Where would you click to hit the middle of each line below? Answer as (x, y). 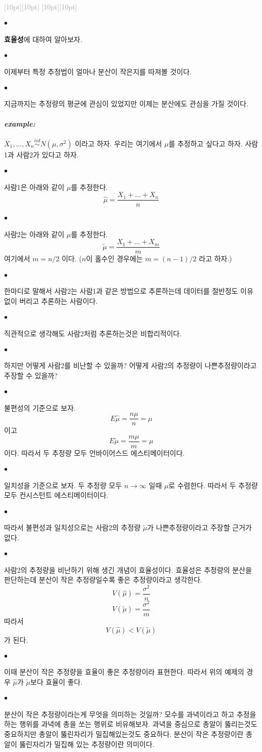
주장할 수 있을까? (31, 375)
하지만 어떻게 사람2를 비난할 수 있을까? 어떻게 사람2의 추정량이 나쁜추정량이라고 (130, 365)
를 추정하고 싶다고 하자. (205, 143)
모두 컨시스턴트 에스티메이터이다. (56, 495)
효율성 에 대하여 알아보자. (43, 39)
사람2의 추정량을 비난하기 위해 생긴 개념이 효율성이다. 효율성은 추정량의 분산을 (128, 569)
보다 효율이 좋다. (57, 682)
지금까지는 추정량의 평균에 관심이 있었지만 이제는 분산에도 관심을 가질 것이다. (126, 104)
